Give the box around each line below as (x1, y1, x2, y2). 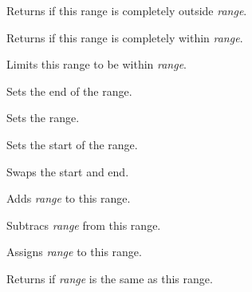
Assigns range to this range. (6, 243, 142, 260)
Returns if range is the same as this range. (6, 270, 213, 286)
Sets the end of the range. (6, 82, 132, 99)
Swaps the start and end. (6, 163, 129, 180)
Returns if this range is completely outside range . (6, 2, 247, 18)
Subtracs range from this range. (6, 216, 161, 233)
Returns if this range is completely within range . (6, 29, 243, 45)
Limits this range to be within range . (6, 56, 187, 73)
